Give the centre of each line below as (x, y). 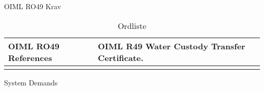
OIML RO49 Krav (33, 6)
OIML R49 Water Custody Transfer (171, 46)
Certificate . (121, 57)
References (30, 57)
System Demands (31, 82)
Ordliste (132, 25)
